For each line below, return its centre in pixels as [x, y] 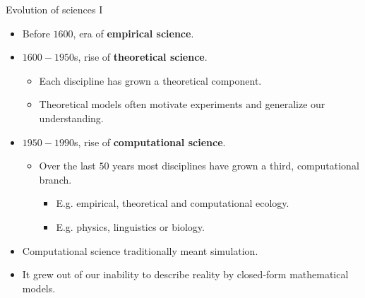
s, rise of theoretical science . [140, 57]
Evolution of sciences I [54, 9]
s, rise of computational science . [150, 142]
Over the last [67, 166]
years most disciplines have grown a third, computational [236, 166]
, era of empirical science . [133, 33]
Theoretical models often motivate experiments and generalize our [182, 104]
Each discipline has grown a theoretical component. [150, 80]
